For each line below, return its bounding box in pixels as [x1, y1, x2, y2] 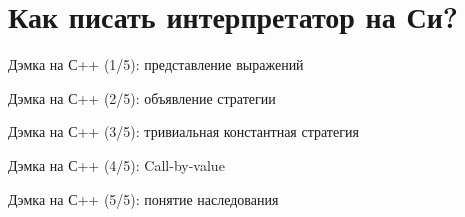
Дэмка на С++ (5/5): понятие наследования [8, 188, 279, 209]
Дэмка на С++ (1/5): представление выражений [8, 54, 304, 75]
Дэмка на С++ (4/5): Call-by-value [8, 154, 225, 175]
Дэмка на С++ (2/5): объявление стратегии [8, 87, 276, 108]
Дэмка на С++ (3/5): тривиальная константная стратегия [8, 121, 359, 142]
